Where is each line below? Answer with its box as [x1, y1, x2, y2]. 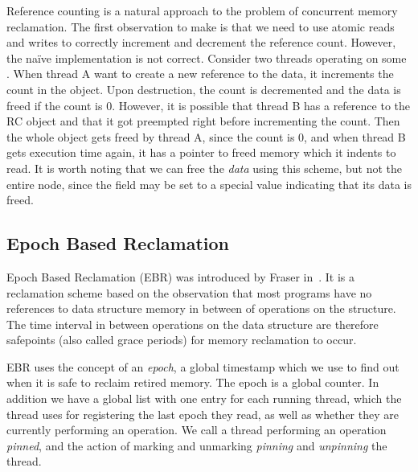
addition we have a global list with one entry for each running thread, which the [6, 390, 402, 407]
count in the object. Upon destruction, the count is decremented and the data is [6, 80, 401, 97]
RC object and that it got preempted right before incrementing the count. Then [6, 113, 400, 129]
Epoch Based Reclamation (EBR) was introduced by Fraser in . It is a [6, 268, 355, 285]
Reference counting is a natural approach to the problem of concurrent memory [6, 2, 398, 18]
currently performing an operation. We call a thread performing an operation [6, 421, 387, 438]
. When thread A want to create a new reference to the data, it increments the [6, 65, 394, 82]
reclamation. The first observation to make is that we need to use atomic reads [6, 18, 395, 35]
